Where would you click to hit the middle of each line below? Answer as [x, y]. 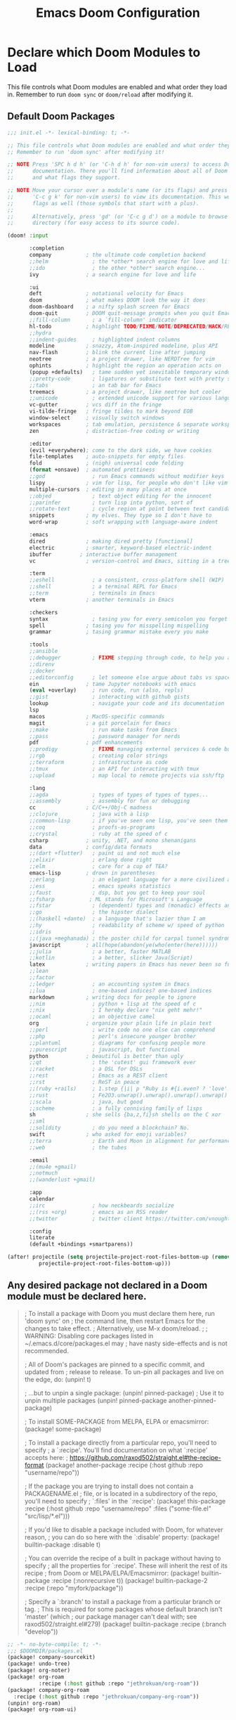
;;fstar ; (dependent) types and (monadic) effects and [131, 906]
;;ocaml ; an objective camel [92, 1017]
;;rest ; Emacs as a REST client [99, 1076]
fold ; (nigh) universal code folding [106, 463]
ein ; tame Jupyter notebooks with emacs [113, 684]
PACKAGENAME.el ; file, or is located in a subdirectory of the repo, [121, 1493]
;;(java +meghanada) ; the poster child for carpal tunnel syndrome [131, 938]
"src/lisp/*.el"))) [47, 1515]
